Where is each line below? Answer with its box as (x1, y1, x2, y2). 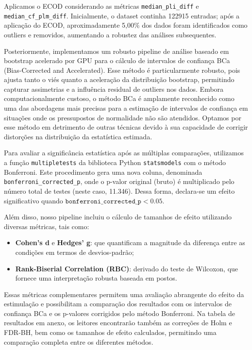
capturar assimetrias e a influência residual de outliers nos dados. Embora (4, 83, 224, 94)
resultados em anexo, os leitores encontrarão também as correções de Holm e (4, 317, 232, 328)
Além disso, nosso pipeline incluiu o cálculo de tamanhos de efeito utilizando (4, 212, 232, 222)
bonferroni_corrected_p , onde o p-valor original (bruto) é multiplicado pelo (4, 176, 235, 186)
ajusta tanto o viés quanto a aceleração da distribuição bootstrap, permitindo (4, 74, 235, 84)
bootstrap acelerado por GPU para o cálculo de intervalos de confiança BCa (4, 55, 230, 66)
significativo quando (4, 195, 63, 205)
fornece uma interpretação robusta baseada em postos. (15, 273, 177, 283)
